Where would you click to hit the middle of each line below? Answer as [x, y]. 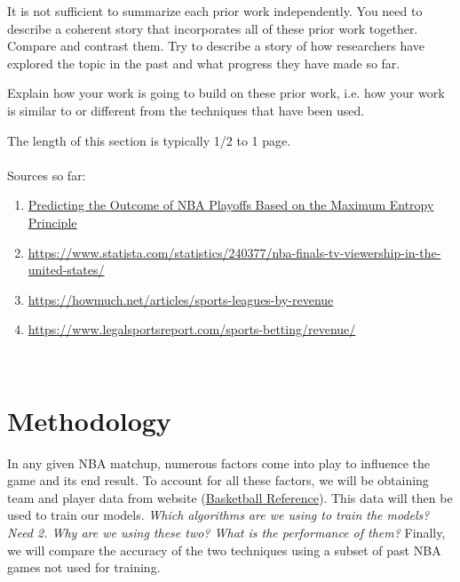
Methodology [89, 420]
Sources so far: [47, 175]
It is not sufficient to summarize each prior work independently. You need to [215, 11]
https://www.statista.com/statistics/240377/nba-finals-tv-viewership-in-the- [234, 252]
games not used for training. [84, 567]
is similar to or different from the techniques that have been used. [186, 110]
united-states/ [66, 270]
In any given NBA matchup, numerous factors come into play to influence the [219, 462]
